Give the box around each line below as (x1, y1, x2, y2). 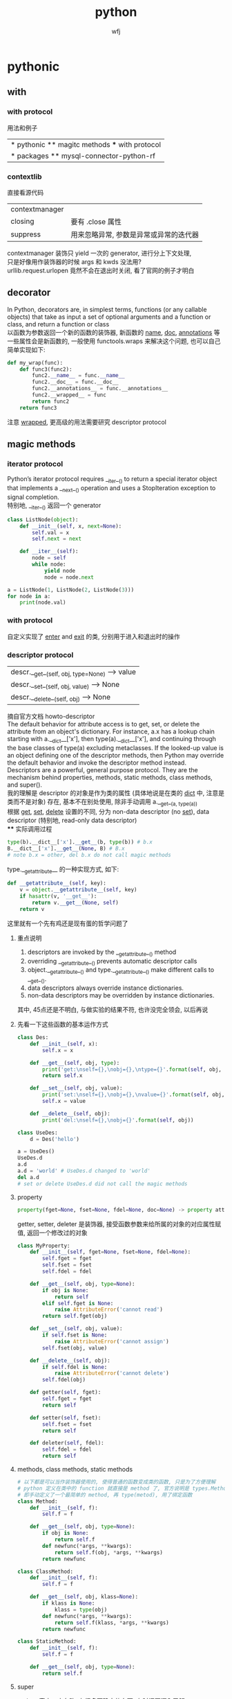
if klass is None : (42, 1600, 95, 1607)
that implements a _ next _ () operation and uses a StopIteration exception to (7, 484, 216, 494)
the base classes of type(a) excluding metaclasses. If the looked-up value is (7, 744, 224, 752)
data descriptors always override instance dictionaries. (27, 984, 184, 992)
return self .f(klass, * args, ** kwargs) (54, 1619, 169, 1626)
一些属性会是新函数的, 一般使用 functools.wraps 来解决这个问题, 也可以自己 (7, 337, 221, 345)
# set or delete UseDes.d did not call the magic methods (17, 1180, 188, 1187)
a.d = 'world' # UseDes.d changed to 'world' (17, 1167, 151, 1175)
